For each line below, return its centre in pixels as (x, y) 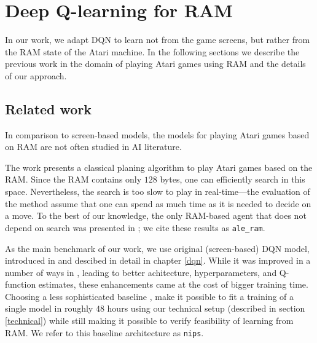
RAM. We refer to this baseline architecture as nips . (104, 332)
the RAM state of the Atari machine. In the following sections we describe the (152, 51)
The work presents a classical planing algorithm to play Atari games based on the (159, 167)
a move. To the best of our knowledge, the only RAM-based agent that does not (156, 215)
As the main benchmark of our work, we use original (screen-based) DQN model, (157, 248)
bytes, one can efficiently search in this (233, 179)
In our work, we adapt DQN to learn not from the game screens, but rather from (158, 40)
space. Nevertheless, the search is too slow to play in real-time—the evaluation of (158, 191)
